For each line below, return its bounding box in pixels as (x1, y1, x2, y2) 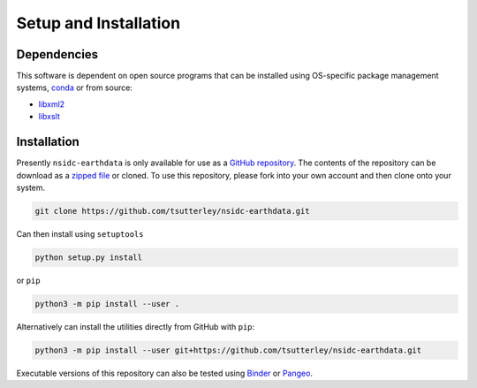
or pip (16, 275, 41, 285)
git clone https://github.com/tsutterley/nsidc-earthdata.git (34, 206, 310, 216)
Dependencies (16, 47, 99, 62)
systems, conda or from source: (16, 82, 132, 93)
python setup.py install (34, 252, 143, 262)
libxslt (38, 111, 61, 122)
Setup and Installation (16, 13, 181, 33)
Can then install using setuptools (16, 228, 144, 239)
